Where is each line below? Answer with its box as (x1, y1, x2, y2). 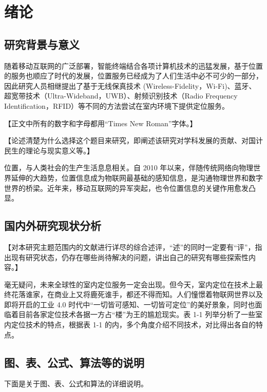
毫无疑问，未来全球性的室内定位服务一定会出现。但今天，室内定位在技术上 (4, 279, 256, 289)
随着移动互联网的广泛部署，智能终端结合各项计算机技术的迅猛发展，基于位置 (4, 60, 263, 71)
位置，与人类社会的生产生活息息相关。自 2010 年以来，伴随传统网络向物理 (4, 162, 254, 173)
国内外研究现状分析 (4, 218, 101, 233)
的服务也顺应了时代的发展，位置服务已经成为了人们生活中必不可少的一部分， (4, 70, 263, 81)
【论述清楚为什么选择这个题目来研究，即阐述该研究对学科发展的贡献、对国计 (4, 135, 263, 146)
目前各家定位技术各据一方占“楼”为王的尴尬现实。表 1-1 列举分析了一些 (18, 309, 256, 320)
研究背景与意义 (4, 36, 80, 52)
